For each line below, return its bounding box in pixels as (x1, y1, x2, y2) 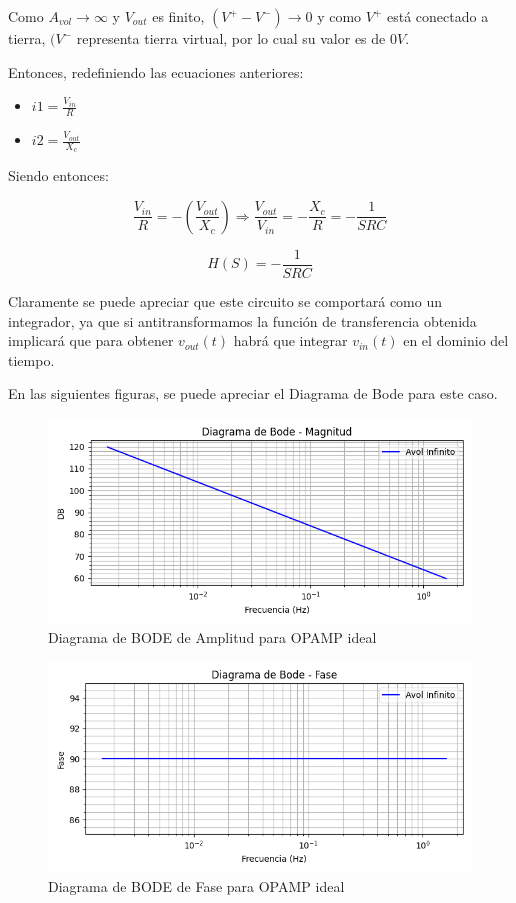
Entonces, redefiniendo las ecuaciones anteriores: (8, 61, 304, 82)
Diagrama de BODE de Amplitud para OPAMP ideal (48, 626, 377, 647)
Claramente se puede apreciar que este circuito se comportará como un (8, 290, 443, 311)
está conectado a (387, 6, 489, 26)
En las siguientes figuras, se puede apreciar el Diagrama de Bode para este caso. (8, 383, 498, 404)
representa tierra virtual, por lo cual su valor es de (76, 28, 386, 48)
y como (317, 6, 362, 26)
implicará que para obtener (8, 330, 174, 351)
